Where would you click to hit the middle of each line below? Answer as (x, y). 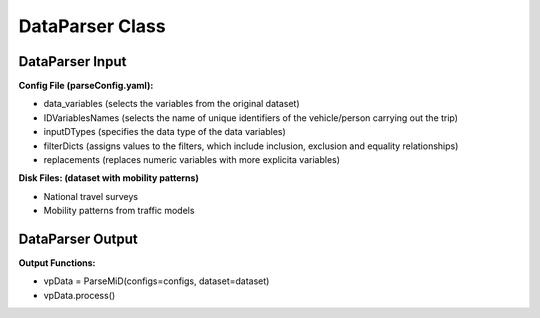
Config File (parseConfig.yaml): (86, 86)
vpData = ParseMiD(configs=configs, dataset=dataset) (156, 281)
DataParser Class (92, 26)
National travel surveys (91, 196)
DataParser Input (72, 61)
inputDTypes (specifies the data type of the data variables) (165, 132)
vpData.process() (79, 295)
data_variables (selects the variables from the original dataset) (171, 104)
